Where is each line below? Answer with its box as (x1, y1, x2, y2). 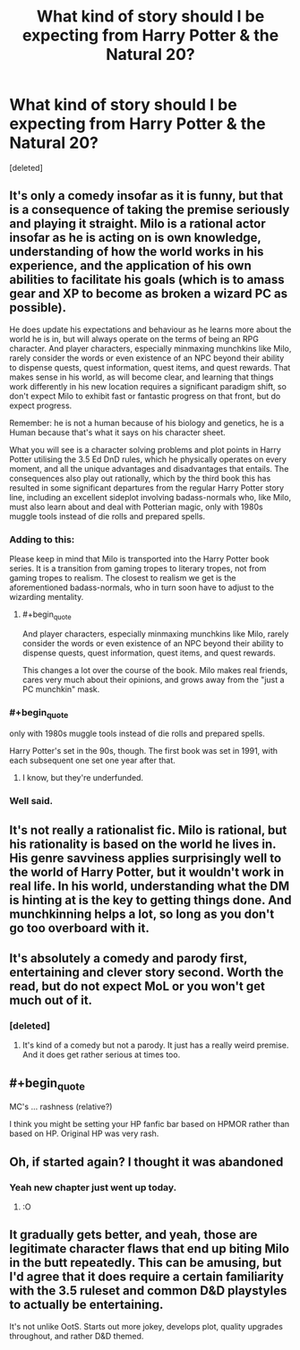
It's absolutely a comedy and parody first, (9, 951, 248, 966)
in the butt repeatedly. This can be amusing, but (9, 1255, 282, 1270)
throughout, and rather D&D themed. (9, 1330, 144, 1341)
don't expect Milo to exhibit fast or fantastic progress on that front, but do (9, 390, 281, 401)
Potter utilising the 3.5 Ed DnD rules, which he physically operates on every (9, 454, 287, 465)
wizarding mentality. (9, 592, 84, 602)
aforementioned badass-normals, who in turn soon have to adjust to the (9, 582, 275, 593)
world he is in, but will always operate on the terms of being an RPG (9, 333, 260, 344)
